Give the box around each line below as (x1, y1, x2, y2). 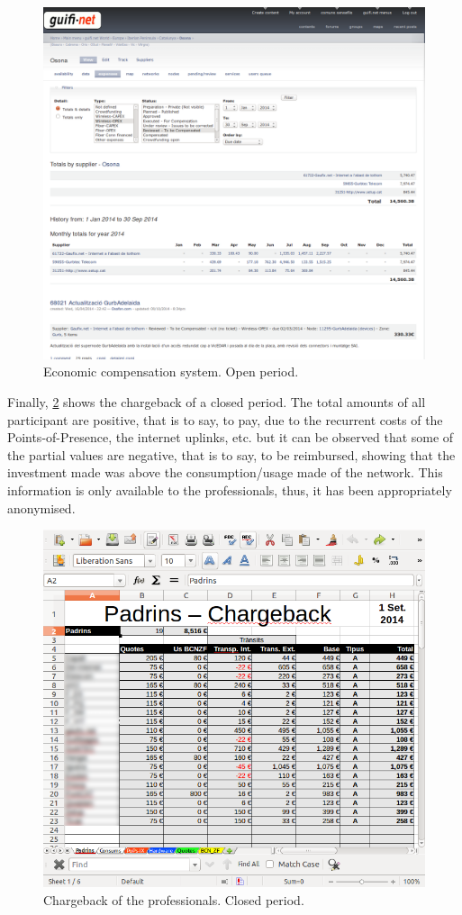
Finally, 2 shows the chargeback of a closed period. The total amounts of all (7, 393, 426, 412)
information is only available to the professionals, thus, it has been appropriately (7, 481, 452, 500)
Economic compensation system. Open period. (43, 362, 299, 381)
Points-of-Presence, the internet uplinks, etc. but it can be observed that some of (7, 428, 454, 447)
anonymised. (7, 498, 76, 517)
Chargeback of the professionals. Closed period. (43, 890, 304, 909)
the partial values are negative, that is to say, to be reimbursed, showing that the (7, 445, 456, 464)
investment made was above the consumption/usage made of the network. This (7, 463, 443, 482)
